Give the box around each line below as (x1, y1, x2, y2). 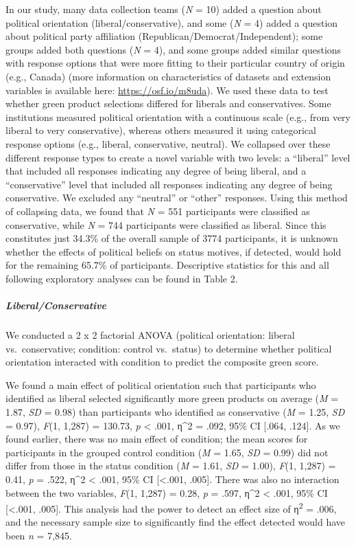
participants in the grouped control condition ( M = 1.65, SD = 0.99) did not (5, 445, 329, 459)
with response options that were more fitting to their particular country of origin (5, 56, 345, 70)
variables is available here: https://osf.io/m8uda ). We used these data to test (5, 82, 329, 97)
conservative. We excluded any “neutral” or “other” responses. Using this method (5, 190, 348, 205)
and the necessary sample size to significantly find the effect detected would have (5, 515, 346, 529)
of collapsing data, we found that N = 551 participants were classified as (5, 203, 310, 218)
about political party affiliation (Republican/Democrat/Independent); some (5, 29, 323, 43)
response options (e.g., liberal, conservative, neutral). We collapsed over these (5, 136, 331, 150)
